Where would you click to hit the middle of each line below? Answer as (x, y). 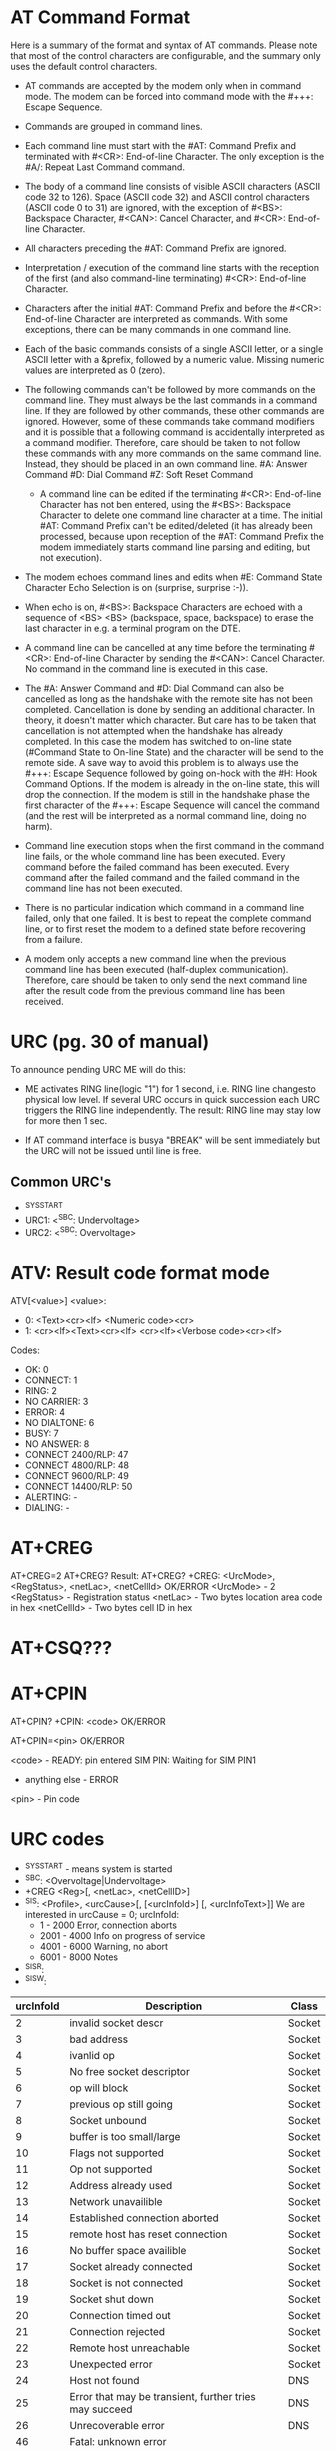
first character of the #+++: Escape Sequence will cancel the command (172, 805)
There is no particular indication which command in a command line (164, 907)
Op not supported (111, 2169)
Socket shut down (112, 2299)
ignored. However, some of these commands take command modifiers (169, 421)
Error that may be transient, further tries (163, 2396)
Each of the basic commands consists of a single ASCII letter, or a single (174, 348)
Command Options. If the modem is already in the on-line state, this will (172, 783)
